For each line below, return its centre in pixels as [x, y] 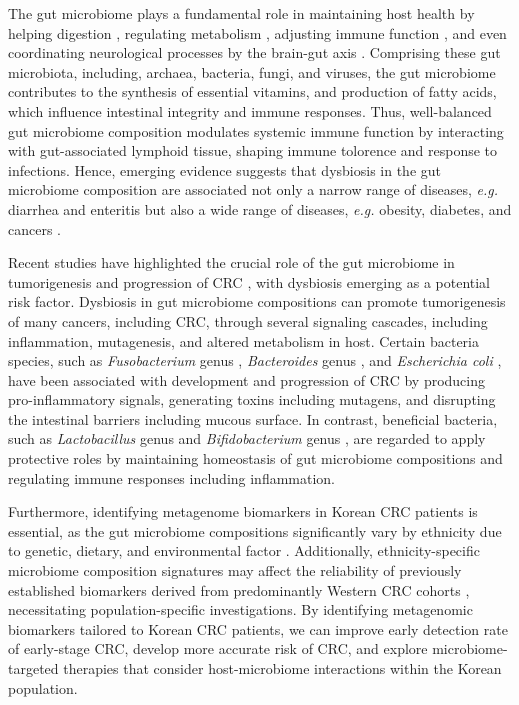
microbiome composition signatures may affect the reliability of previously [235, 570]
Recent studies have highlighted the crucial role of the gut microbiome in [231, 262]
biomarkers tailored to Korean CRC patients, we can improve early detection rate [258, 628]
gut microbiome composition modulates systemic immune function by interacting [256, 130]
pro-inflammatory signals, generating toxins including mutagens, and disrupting [252, 399]
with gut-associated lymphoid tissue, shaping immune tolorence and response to [253, 150]
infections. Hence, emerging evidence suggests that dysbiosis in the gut [224, 169]
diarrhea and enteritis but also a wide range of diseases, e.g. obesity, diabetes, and [260, 208]
